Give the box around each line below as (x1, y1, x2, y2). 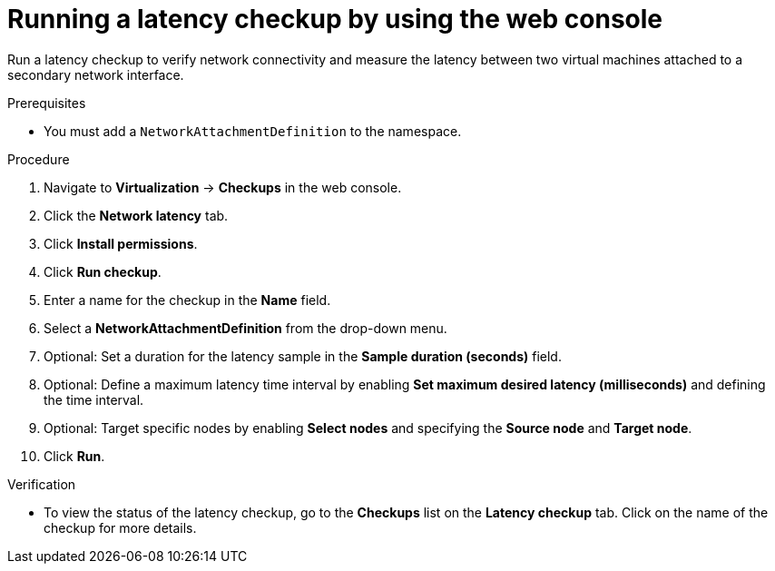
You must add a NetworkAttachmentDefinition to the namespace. (44, 123, 462, 139)
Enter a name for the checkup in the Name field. (44, 291, 331, 308)
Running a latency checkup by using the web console (7, 4, 663, 34)
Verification (7, 476, 76, 492)
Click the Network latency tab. (44, 207, 229, 223)
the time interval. (44, 391, 144, 408)
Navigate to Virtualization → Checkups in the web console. (44, 179, 402, 195)
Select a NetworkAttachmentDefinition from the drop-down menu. (44, 320, 447, 336)
